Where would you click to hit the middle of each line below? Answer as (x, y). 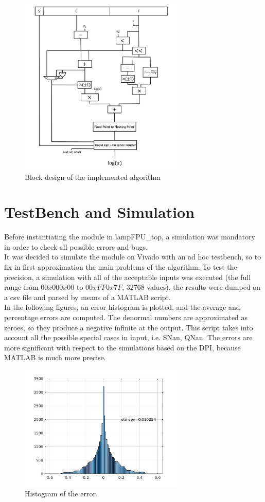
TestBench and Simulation (100, 212)
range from (21, 287)
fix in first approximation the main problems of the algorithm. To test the (121, 267)
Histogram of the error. (61, 494)
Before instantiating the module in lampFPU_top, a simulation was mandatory (130, 237)
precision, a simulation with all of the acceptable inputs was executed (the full (128, 277)
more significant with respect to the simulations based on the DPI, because (122, 347)
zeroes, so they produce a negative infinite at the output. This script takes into (129, 327)
